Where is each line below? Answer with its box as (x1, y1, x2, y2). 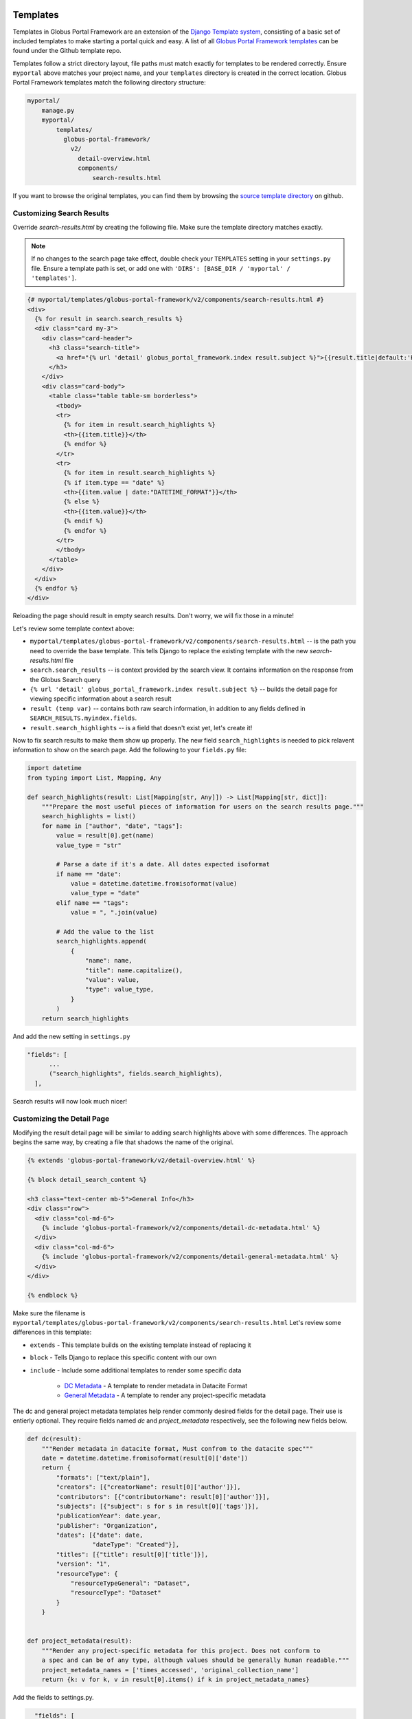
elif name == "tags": (56, 899, 129, 907)
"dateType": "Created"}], (92, 1541, 180, 1548)
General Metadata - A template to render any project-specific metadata (64, 1391, 266, 1399)
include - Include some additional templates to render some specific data (30, 1366, 242, 1375)
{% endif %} (62, 517, 104, 525)
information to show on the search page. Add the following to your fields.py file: (12, 746, 247, 754)
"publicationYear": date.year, (56, 1512, 161, 1520)
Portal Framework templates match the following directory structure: (12, 78, 206, 87)
